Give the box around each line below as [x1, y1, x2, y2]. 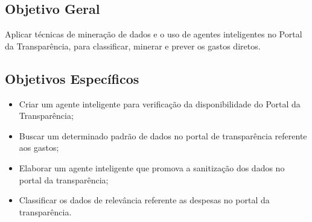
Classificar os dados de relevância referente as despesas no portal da [19, 194, 270, 206]
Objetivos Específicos [5, 69, 139, 87]
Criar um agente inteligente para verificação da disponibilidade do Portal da [19, 97, 301, 110]
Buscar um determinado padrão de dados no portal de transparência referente [19, 129, 307, 142]
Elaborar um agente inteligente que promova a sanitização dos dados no [19, 161, 285, 174]
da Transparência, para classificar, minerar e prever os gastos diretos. [5, 39, 261, 52]
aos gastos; [19, 141, 59, 154]
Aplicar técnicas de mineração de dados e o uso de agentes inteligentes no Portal [5, 28, 302, 40]
